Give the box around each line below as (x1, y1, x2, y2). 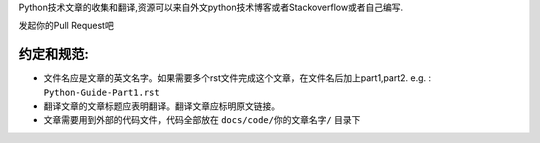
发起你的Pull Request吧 (18, 20, 114, 32)
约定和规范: (18, 46, 90, 63)
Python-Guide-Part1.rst (43, 86, 160, 98)
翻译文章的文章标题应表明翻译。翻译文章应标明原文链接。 (43, 100, 280, 112)
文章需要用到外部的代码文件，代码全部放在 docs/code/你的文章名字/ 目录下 (43, 114, 361, 126)
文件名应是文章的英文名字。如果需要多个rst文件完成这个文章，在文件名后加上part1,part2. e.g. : (43, 72, 432, 84)
